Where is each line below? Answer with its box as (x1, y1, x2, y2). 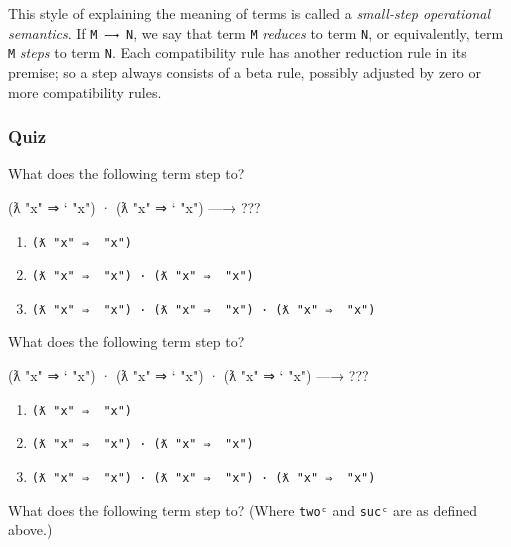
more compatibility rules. (8, 81, 162, 102)
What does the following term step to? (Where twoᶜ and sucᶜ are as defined (8, 499, 478, 520)
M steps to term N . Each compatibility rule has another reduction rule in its (8, 42, 467, 63)
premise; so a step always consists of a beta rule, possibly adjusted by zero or (8, 61, 481, 82)
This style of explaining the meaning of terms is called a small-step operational (8, 3, 491, 23)
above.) (8, 519, 53, 540)
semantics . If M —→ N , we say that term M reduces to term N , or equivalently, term (8, 22, 504, 43)
